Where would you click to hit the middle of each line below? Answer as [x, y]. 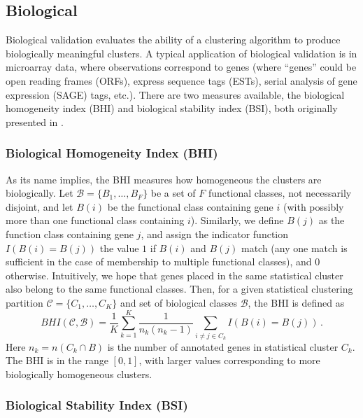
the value [119, 248]
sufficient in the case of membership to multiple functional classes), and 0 [163, 262]
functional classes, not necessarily [280, 193]
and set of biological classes [179, 302]
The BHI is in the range [57, 360]
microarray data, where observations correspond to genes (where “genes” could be [181, 67]
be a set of [173, 193]
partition [24, 302]
